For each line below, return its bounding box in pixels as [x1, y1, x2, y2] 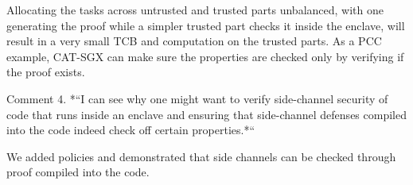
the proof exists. [6, 64, 85, 80]
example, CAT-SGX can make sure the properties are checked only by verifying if [6, 48, 404, 64]
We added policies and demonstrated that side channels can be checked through [6, 148, 396, 164]
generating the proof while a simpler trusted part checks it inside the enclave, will [6, 17, 405, 33]
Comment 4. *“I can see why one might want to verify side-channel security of [6, 90, 388, 106]
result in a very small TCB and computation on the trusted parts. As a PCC [6, 33, 382, 49]
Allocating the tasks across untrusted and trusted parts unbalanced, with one [6, 2, 384, 17]
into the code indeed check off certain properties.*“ [6, 121, 255, 138]
